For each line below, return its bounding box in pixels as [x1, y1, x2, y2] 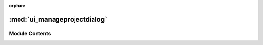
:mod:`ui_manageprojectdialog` [9, 15, 107, 24]
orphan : [9, 3, 26, 8]
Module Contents [9, 30, 51, 37]
